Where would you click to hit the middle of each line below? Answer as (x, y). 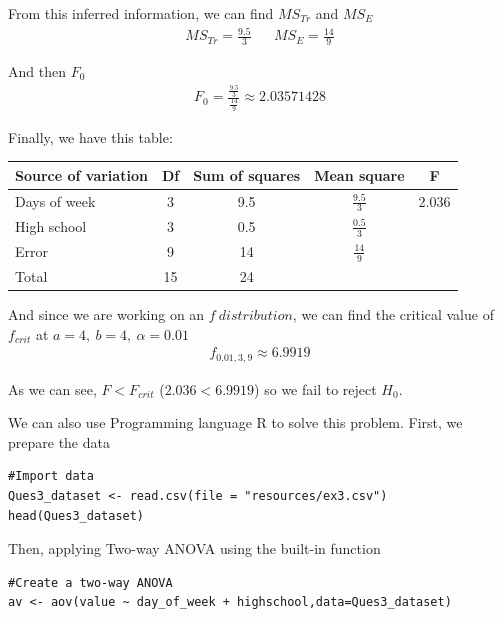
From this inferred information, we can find (141, 13)
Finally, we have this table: (90, 136)
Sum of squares (247, 174)
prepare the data (59, 441)
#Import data (51, 476)
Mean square (359, 174)
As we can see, (52, 388)
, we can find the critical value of (393, 313)
